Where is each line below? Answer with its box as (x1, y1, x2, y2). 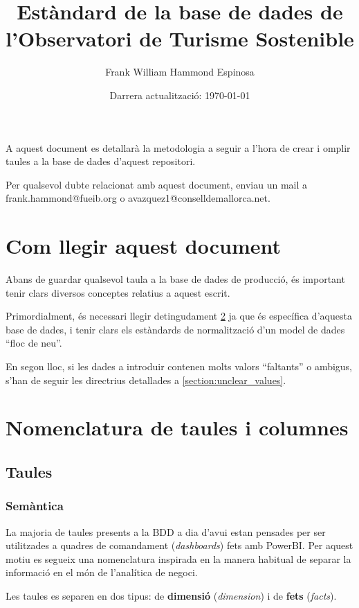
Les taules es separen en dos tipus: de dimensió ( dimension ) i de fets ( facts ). (6, 588, 337, 602)
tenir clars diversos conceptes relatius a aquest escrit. (6, 285, 230, 299)
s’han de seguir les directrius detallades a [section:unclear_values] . (6, 372, 286, 387)
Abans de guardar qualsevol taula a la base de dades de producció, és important (6, 272, 345, 286)
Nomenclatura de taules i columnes (6, 413, 349, 442)
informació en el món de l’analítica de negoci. (6, 565, 198, 580)
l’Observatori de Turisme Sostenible (6, 24, 354, 53)
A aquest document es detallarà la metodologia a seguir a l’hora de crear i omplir (6, 140, 351, 155)
